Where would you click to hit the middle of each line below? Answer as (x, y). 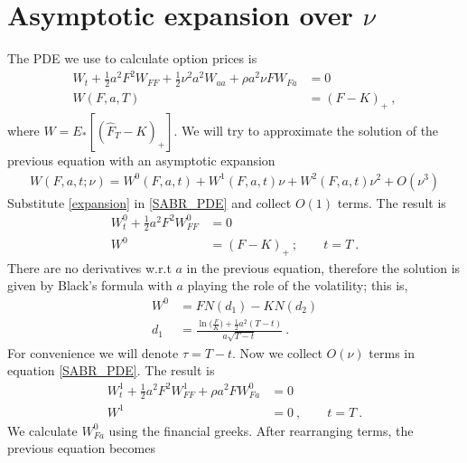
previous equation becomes (81, 448)
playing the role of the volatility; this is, (298, 285)
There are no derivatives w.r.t (89, 267)
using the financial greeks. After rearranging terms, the (261, 430)
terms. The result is (392, 202)
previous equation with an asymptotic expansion (141, 160)
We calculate (42, 430)
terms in (392, 352)
